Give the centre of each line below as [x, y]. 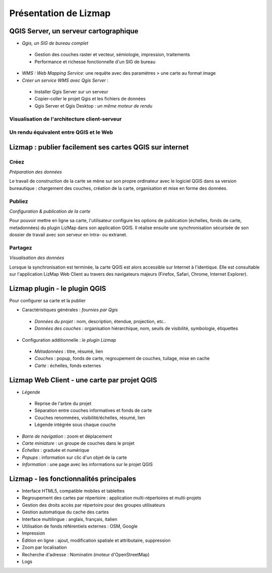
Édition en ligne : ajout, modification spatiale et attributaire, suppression [96, 540]
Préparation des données [36, 172]
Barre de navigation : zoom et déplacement [67, 436]
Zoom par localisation [45, 547]
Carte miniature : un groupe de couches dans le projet [78, 443]
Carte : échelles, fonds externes [68, 366]
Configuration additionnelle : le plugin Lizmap [69, 340]
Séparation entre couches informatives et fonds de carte [93, 410]
